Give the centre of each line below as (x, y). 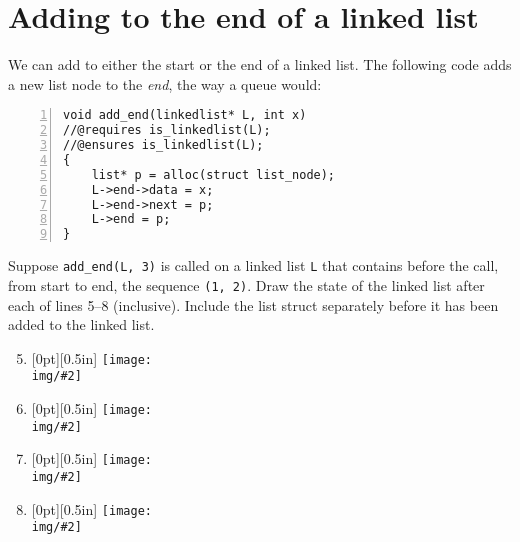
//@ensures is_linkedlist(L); (163, 145)
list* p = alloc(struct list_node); (213, 174)
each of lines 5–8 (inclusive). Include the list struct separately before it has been (253, 304)
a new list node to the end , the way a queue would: (165, 83)
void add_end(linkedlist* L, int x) (185, 115)
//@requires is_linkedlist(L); (167, 130)
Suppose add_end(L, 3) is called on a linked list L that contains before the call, (253, 265)
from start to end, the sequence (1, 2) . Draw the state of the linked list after (246, 284)
